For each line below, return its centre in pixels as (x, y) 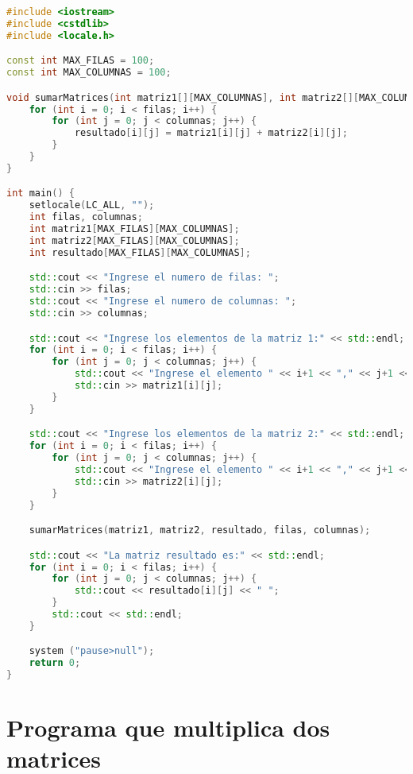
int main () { (41, 193)
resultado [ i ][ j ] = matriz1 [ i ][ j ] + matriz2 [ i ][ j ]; (211, 133)
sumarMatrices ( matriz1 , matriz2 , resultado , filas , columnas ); (200, 530)
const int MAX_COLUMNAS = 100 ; (89, 73)
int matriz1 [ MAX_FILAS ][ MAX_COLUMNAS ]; (134, 229)
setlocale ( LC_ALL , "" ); (92, 205)
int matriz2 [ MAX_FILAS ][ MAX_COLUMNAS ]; (134, 240)
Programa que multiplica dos (168, 728)
